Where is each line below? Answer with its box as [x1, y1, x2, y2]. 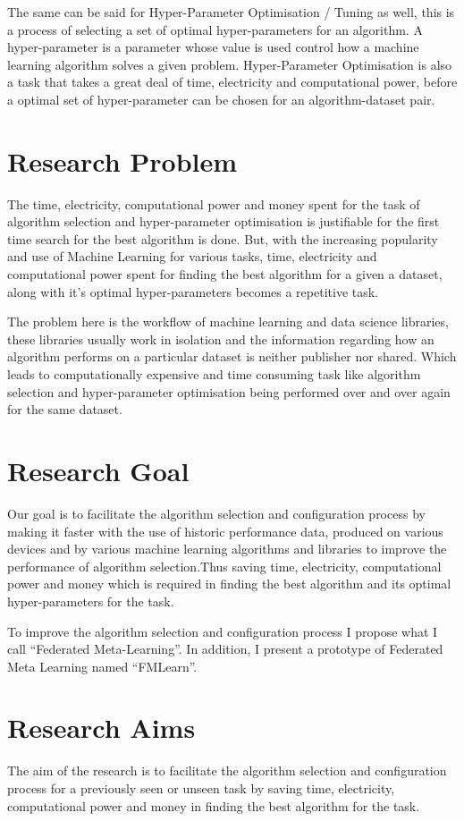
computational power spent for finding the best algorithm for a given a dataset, [7, 265, 443, 284]
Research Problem [7, 142, 238, 179]
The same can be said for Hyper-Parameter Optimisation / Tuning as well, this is [7, 3, 455, 21]
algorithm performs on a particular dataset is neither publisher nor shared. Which [7, 347, 457, 366]
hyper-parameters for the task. [7, 591, 174, 610]
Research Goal [7, 453, 190, 488]
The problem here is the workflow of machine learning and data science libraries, [7, 312, 449, 331]
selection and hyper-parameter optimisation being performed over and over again [7, 382, 451, 401]
